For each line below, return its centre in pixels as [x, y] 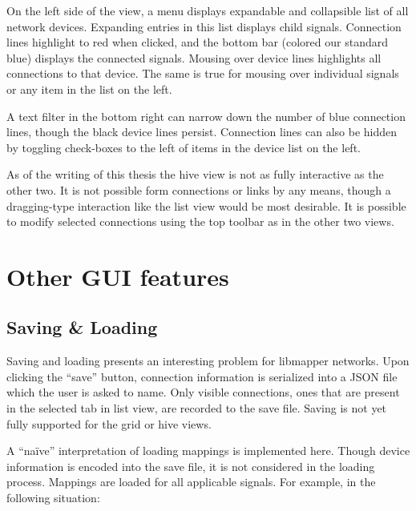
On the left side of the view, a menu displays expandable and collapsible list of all [208, 10]
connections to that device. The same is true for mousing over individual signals [203, 73]
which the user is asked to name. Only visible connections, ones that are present [203, 392]
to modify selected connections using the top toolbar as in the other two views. [200, 221]
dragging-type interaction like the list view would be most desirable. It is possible [206, 205]
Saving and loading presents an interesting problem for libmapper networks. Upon [208, 361]
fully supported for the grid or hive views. [109, 423]
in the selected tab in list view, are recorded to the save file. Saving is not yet [197, 408]
